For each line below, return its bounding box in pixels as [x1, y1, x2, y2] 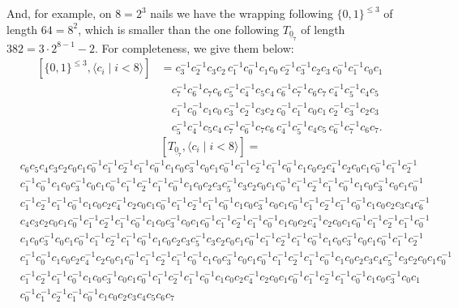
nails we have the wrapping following [150, 5, 333, 21]
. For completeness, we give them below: [95, 39, 294, 56]
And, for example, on [6, 5, 112, 21]
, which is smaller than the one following [78, 20, 280, 37]
